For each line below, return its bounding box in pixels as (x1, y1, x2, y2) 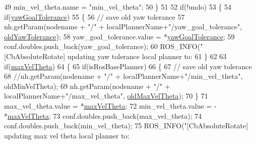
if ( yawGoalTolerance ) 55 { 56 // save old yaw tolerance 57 (4, 11, 185, 22)
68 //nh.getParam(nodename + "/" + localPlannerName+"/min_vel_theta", (4, 71, 243, 81)
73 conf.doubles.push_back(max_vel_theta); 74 (53, 110, 202, 121)
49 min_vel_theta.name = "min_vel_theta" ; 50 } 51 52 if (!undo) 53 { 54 (4, 2, 232, 12)
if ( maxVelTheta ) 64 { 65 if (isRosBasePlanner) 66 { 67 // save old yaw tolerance (4, 61, 252, 71)
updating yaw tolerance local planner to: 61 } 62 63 (67, 51, 227, 61)
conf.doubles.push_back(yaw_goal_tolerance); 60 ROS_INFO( (4, 41, 201, 52)
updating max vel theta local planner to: (4, 130, 130, 140)
